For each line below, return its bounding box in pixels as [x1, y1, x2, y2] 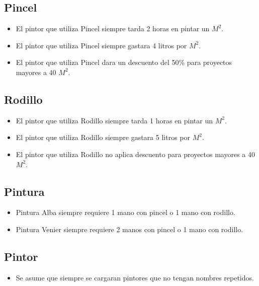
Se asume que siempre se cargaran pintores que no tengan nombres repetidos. [16, 272, 254, 282]
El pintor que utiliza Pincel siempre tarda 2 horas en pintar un [16, 23, 210, 34]
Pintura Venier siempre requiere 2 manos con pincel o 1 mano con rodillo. [16, 224, 243, 234]
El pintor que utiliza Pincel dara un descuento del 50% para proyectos [16, 57, 232, 67]
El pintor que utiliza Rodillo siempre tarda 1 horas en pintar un [16, 115, 213, 125]
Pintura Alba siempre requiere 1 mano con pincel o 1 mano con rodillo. [16, 207, 235, 218]
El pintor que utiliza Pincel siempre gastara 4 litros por [16, 40, 187, 50]
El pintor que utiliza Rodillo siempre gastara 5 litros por [16, 132, 190, 142]
